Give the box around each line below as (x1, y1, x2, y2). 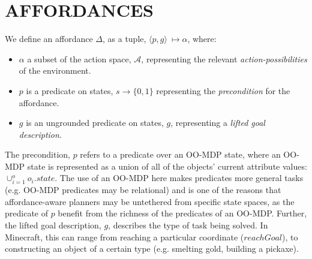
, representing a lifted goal (170, 116, 265, 129)
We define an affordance (5, 32, 93, 45)
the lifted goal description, (5, 218, 101, 231)
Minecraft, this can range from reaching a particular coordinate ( (5, 230, 244, 243)
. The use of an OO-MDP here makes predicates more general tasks (55, 171, 304, 184)
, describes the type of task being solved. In (108, 218, 268, 231)
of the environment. (19, 64, 91, 77)
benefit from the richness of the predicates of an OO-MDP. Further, (58, 207, 307, 219)
